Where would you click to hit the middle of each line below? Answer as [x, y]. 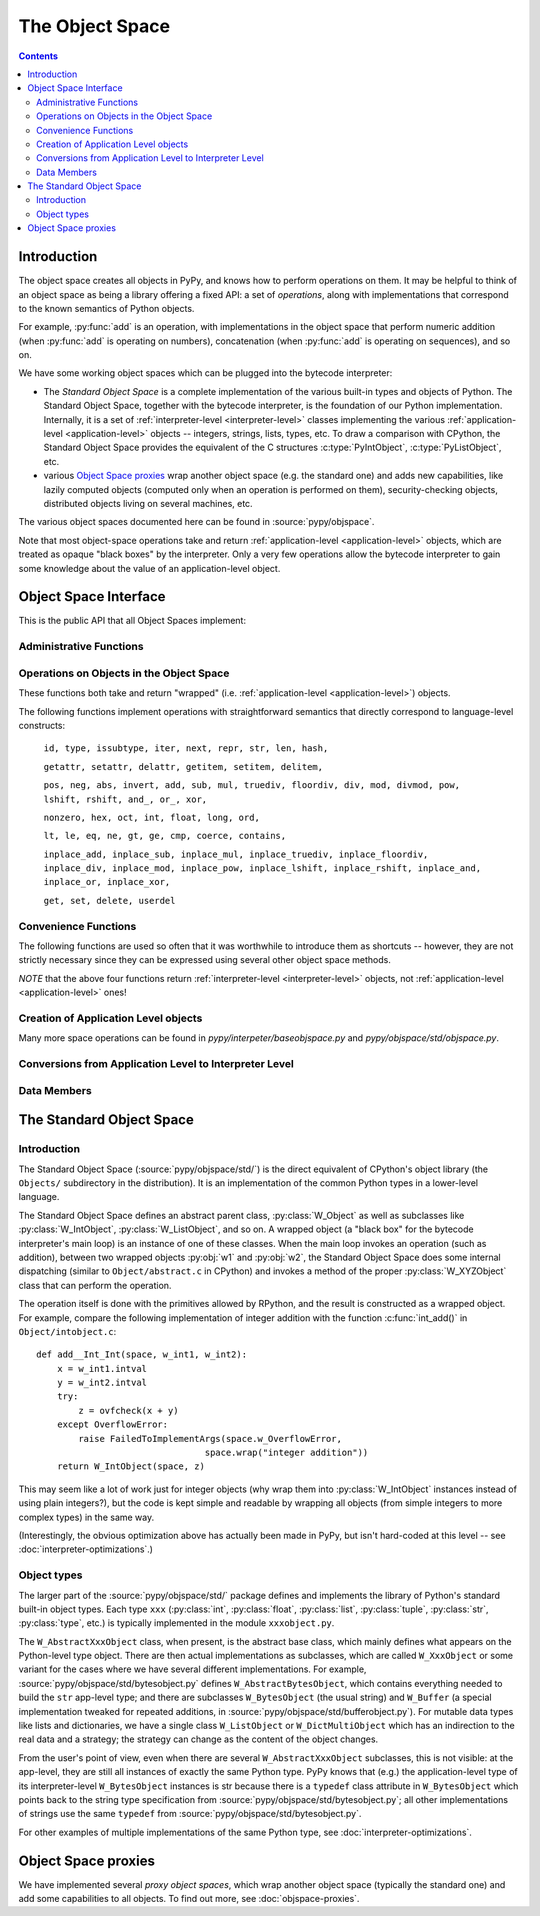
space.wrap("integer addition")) [286, 1453]
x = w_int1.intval [102, 1368]
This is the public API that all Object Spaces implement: [132, 621]
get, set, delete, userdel [109, 900]
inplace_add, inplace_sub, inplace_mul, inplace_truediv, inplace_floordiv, [236, 854]
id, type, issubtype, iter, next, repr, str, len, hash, [186, 748]
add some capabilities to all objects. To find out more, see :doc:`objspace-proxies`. [189, 1899]
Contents [38, 56]
